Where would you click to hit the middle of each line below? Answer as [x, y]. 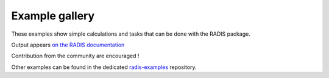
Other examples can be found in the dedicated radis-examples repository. [104, 67]
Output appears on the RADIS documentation [68, 45]
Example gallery [53, 16]
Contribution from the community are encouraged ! [75, 56]
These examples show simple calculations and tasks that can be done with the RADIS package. [131, 34]
